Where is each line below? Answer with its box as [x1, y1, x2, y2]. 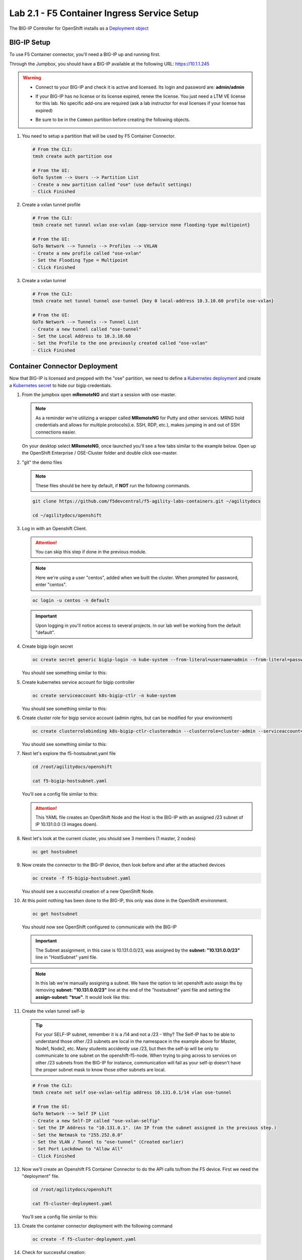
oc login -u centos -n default [32, 598, 110, 603]
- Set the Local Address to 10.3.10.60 [32, 333, 131, 339]
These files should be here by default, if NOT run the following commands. [35, 482, 191, 488]
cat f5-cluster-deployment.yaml [32, 1201, 113, 1207]
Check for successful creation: [22, 1249, 86, 1255]
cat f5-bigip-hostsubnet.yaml [32, 778, 107, 784]
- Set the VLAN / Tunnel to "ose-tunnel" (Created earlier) [32, 1139, 184, 1145]
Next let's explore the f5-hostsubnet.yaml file [22, 750, 116, 757]
